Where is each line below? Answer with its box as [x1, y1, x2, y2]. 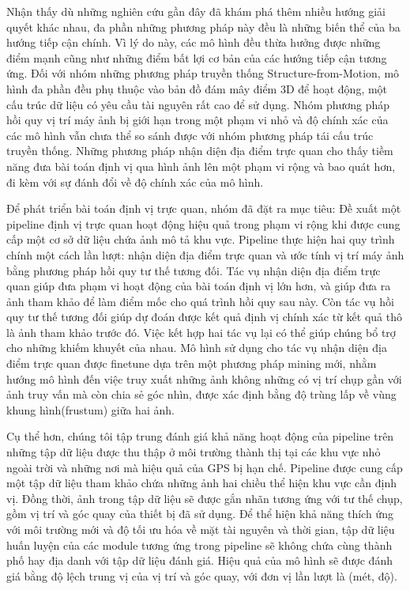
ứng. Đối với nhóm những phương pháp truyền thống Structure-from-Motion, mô [6, 65, 400, 81]
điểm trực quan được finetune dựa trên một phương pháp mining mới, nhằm [6, 355, 377, 372]
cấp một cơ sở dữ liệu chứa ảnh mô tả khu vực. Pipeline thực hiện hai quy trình [6, 231, 395, 248]
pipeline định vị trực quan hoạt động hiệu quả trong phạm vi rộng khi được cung [6, 215, 401, 232]
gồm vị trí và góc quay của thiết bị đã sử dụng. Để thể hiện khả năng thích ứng [6, 505, 393, 522]
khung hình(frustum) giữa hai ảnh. [6, 401, 175, 418]
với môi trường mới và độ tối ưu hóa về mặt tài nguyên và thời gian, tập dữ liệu [6, 521, 395, 537]
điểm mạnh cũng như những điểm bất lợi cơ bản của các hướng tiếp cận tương [6, 49, 387, 66]
